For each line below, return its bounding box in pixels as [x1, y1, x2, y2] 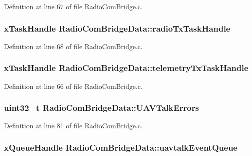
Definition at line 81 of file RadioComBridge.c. [4, 121, 143, 131]
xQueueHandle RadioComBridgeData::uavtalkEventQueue [4, 141, 237, 153]
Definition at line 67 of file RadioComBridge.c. [4, 1, 143, 11]
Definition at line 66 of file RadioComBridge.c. [4, 81, 143, 91]
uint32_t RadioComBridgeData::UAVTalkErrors [4, 102, 199, 114]
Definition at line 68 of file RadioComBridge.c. [4, 41, 143, 51]
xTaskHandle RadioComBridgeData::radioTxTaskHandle [4, 22, 231, 34]
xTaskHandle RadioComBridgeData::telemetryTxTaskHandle [4, 62, 249, 74]
